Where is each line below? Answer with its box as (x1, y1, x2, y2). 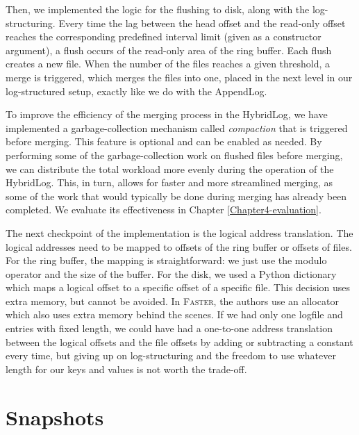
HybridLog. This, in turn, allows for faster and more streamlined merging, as (6, 175, 333, 190)
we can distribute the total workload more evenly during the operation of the (6, 161, 334, 176)
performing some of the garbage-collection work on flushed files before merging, (6, 147, 343, 162)
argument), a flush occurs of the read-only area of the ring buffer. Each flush (6, 42, 332, 57)
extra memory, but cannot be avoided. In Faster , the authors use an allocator (6, 293, 339, 308)
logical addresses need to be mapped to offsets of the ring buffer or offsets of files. (6, 239, 352, 254)
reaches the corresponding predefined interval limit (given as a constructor (6, 29, 322, 44)
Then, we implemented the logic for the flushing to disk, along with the (6, 2, 310, 16)
